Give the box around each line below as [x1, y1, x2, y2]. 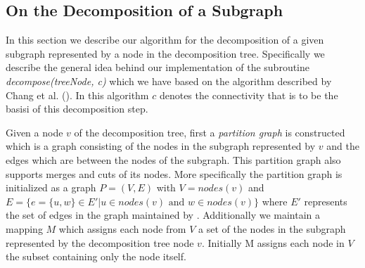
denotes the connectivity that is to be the [159, 87, 338, 102]
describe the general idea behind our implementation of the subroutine [6, 60, 310, 75]
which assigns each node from [58, 221, 186, 236]
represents [304, 193, 347, 208]
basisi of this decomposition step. [6, 101, 148, 116]
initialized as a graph [6, 180, 96, 195]
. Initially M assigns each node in [201, 235, 345, 250]
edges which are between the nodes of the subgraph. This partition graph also [6, 152, 341, 167]
